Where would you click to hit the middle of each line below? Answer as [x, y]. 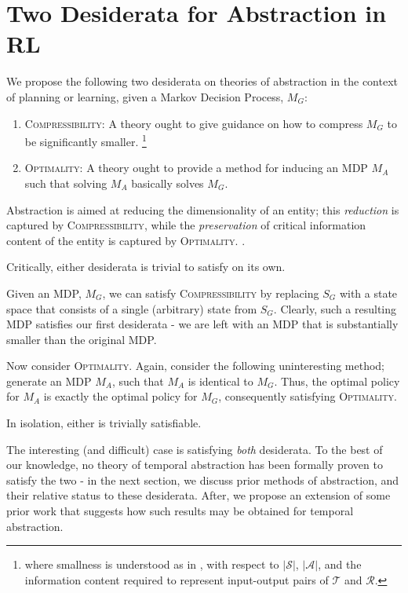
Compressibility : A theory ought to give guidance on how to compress [194, 123]
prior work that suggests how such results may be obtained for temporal [180, 511]
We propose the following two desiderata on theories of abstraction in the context [202, 81]
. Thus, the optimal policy [337, 381]
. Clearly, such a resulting [335, 308]
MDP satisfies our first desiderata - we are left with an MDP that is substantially [202, 324]
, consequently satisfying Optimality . [308, 396]
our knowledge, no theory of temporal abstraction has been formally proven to [195, 465]
